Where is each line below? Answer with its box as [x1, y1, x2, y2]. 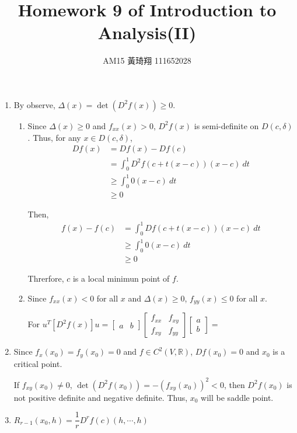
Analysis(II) [97, 20, 197, 44]
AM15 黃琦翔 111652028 [103, 54, 191, 67]
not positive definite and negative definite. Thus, [13, 391, 188, 403]
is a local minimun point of [72, 272, 170, 285]
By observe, [13, 98, 55, 110]
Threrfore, [27, 272, 64, 285]
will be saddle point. [201, 391, 274, 403]
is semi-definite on [194, 119, 259, 131]
